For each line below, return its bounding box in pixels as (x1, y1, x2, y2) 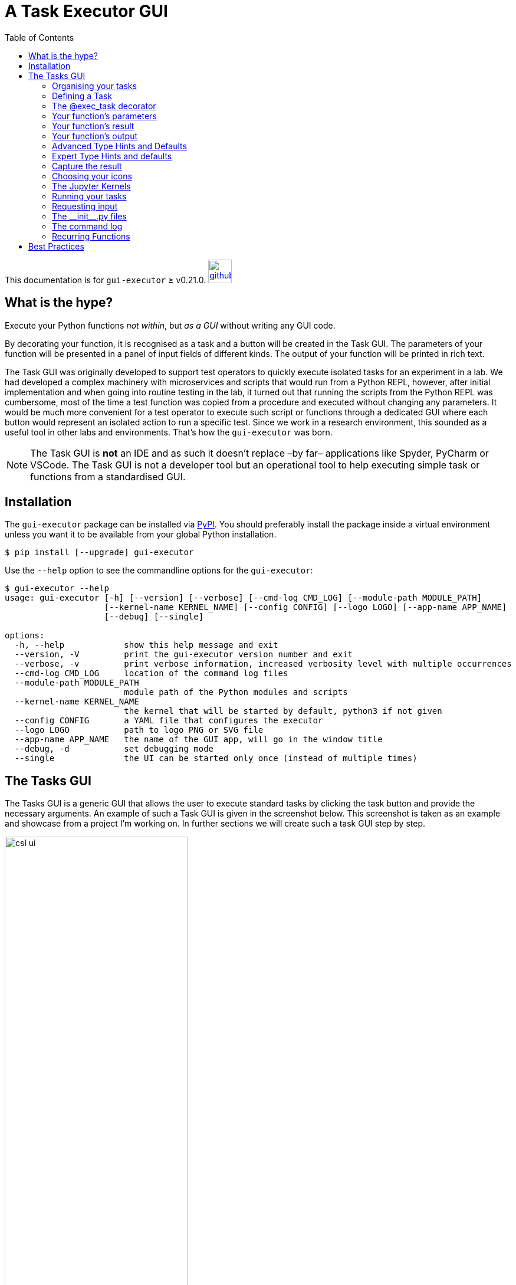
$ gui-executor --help (5, 584, 110, 594)
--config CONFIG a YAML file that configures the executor (14, 716, 323, 726)
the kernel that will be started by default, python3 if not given (124, 706, 442, 716)
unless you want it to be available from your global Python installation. (5, 529, 277, 540)
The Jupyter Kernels (52, 181, 131, 191)
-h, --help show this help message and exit (14, 640, 278, 650)
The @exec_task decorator (52, 100, 156, 111)
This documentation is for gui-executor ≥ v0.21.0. (5, 274, 206, 285)
